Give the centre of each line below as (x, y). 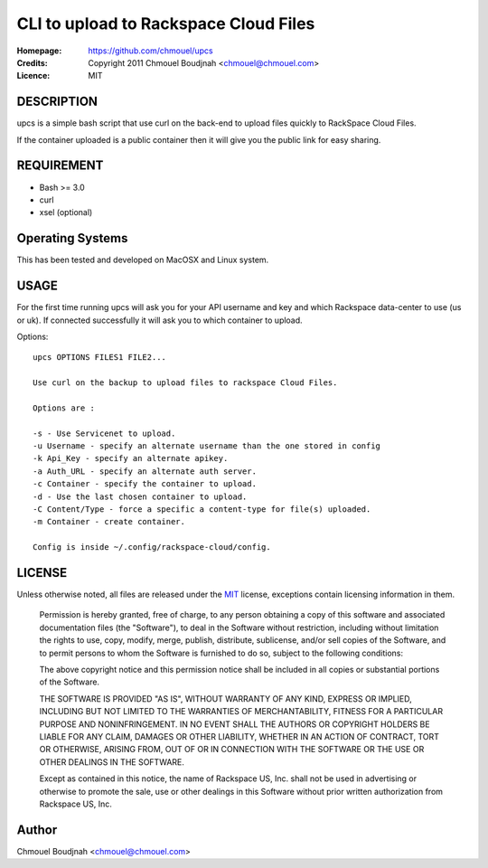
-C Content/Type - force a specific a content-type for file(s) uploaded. (202, 509)
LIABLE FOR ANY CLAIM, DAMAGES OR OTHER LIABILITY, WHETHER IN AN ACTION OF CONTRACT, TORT (239, 736)
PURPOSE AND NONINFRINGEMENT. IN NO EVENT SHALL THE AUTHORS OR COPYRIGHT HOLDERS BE (235, 724)
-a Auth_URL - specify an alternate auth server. (145, 471)
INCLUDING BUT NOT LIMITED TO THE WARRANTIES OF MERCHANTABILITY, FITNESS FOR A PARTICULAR (241, 712)
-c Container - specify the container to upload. (145, 484)
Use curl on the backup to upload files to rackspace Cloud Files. (185, 383)
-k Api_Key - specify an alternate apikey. (131, 458)
